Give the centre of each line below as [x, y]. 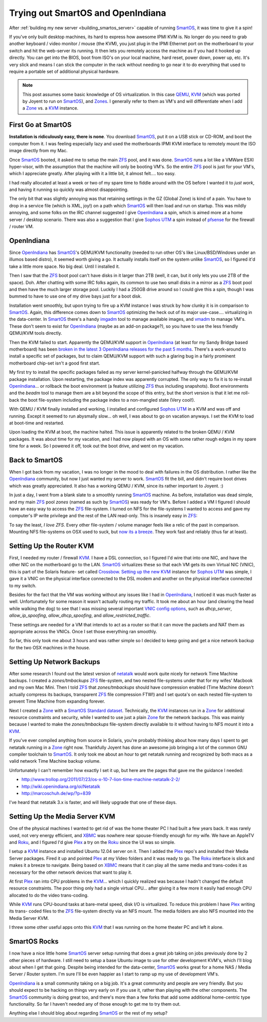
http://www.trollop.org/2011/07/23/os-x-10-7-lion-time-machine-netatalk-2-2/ [101, 780]
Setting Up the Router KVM [51, 546]
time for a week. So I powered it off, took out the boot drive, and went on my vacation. [97, 446]
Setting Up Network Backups [55, 662]
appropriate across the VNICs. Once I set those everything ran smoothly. [83, 631]
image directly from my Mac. [38, 151]
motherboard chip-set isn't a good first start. [55, 363]
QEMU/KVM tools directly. [36, 333]
